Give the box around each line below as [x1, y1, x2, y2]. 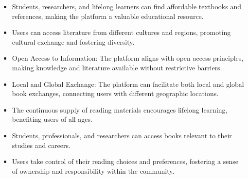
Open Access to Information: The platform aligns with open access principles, [12, 53, 244, 63]
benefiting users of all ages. [12, 114, 92, 124]
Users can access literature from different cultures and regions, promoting [12, 27, 231, 37]
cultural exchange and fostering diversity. [12, 36, 135, 47]
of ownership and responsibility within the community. [12, 165, 175, 176]
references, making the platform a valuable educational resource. [12, 11, 204, 21]
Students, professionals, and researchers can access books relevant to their [12, 130, 232, 140]
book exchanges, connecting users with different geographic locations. [12, 88, 219, 98]
